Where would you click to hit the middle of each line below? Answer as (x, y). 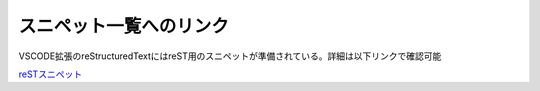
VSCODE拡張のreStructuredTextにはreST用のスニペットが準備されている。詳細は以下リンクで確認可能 (230, 56)
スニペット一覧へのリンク (124, 26)
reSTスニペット (50, 74)
